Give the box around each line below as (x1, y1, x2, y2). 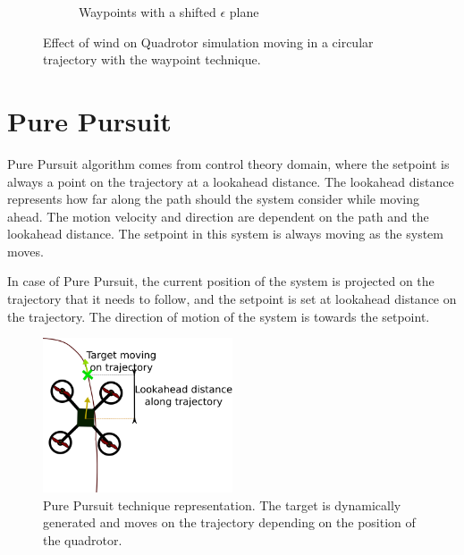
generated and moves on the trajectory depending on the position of (43, 513, 416, 532)
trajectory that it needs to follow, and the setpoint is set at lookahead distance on (7, 290, 457, 308)
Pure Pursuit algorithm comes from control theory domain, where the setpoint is (7, 154, 450, 172)
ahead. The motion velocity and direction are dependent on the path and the (7, 206, 429, 225)
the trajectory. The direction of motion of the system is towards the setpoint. (7, 307, 430, 325)
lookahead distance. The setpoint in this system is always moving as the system (7, 224, 443, 243)
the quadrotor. (43, 531, 122, 550)
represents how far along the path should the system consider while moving (7, 189, 420, 208)
